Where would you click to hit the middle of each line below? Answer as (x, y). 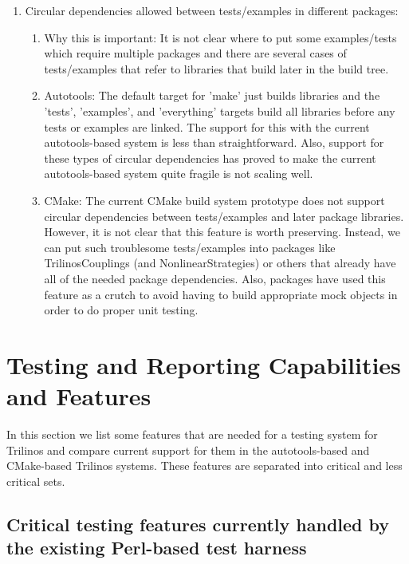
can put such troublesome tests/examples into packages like (190, 247)
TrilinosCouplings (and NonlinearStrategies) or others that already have (220, 263)
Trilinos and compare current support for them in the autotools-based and (188, 450)
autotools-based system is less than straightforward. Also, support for (214, 142)
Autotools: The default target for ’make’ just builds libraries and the (212, 95)
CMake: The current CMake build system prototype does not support (214, 200)
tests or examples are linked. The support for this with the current (207, 126)
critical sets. (36, 481)
